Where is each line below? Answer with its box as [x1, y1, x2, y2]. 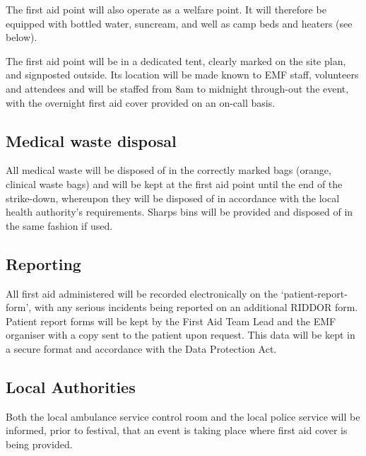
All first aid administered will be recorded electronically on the [6, 286, 278, 300]
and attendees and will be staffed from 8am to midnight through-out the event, [6, 81, 349, 95]
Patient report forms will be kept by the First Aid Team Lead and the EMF [6, 313, 336, 328]
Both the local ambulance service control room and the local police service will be [6, 409, 360, 423]
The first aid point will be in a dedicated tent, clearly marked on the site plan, [6, 53, 346, 68]
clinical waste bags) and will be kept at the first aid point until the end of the [6, 176, 343, 191]
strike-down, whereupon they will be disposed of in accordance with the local [6, 190, 340, 205]
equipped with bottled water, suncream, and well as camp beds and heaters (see [6, 16, 353, 30]
